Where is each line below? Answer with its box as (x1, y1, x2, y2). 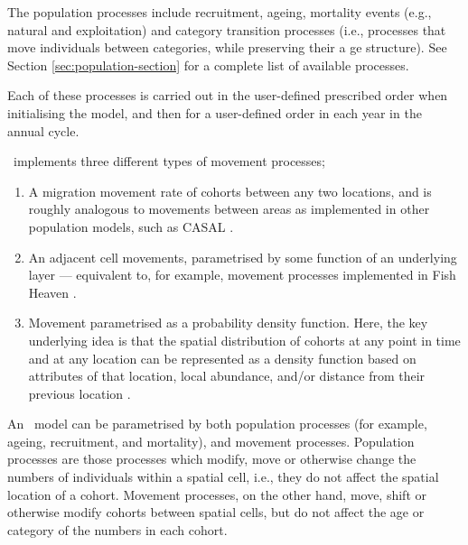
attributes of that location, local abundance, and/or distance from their (28, 366, 426, 385)
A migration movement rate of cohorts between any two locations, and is (28, 181, 432, 200)
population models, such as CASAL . (28, 217, 234, 236)
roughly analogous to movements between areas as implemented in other (28, 199, 430, 218)
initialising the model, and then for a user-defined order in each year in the (7, 103, 422, 122)
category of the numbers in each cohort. (7, 520, 228, 539)
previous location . (28, 383, 131, 402)
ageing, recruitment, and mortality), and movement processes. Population (7, 431, 415, 450)
